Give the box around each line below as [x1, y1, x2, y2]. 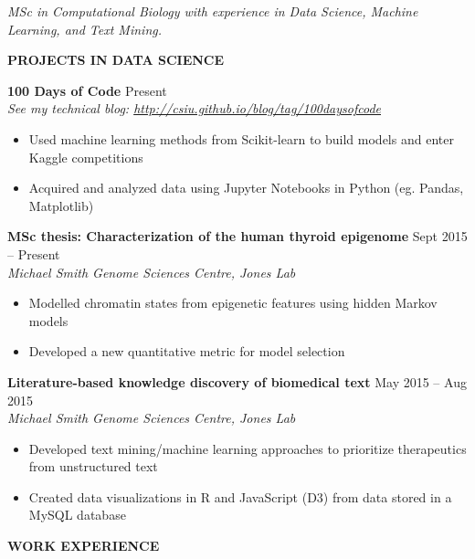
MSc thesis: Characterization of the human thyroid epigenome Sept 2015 [7, 227, 468, 246]
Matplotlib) [28, 195, 94, 215]
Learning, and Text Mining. [7, 19, 162, 38]
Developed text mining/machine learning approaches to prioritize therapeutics [28, 438, 467, 458]
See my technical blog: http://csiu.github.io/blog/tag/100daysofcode [7, 99, 381, 118]
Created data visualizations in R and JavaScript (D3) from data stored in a [28, 487, 452, 506]
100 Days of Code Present [7, 80, 167, 100]
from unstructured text [28, 457, 158, 476]
